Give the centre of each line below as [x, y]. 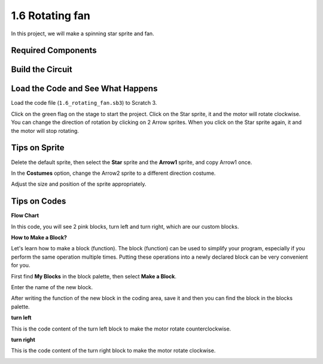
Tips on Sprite [38, 148]
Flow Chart [25, 216]
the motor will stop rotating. [45, 131]
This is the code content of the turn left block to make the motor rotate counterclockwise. [121, 329]
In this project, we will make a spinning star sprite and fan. [83, 34]
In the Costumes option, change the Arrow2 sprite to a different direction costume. [113, 173]
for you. [21, 265]
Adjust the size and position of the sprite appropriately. [79, 184]
